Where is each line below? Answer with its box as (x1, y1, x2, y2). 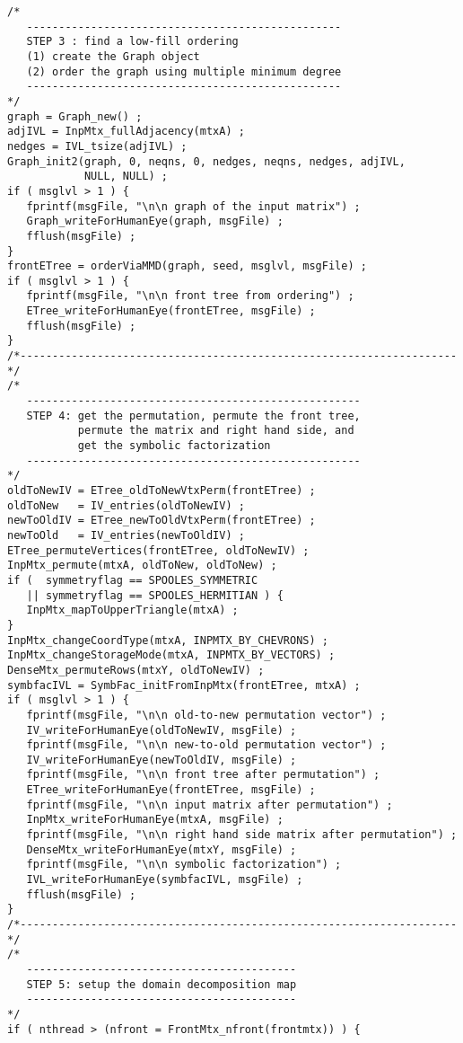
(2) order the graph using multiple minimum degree (26, 65, 342, 78)
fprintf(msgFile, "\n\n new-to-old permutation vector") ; (26, 738, 387, 752)
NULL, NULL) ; (83, 170, 168, 183)
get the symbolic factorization (77, 439, 271, 453)
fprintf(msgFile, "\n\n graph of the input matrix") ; (26, 199, 361, 213)
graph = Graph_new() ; (7, 110, 143, 123)
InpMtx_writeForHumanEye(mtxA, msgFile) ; (26, 813, 284, 826)
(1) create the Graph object (26, 49, 200, 63)
